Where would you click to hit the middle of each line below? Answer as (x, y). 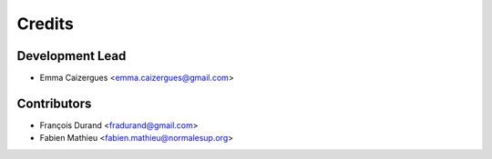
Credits (46, 24)
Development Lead (72, 56)
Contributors (54, 103)
